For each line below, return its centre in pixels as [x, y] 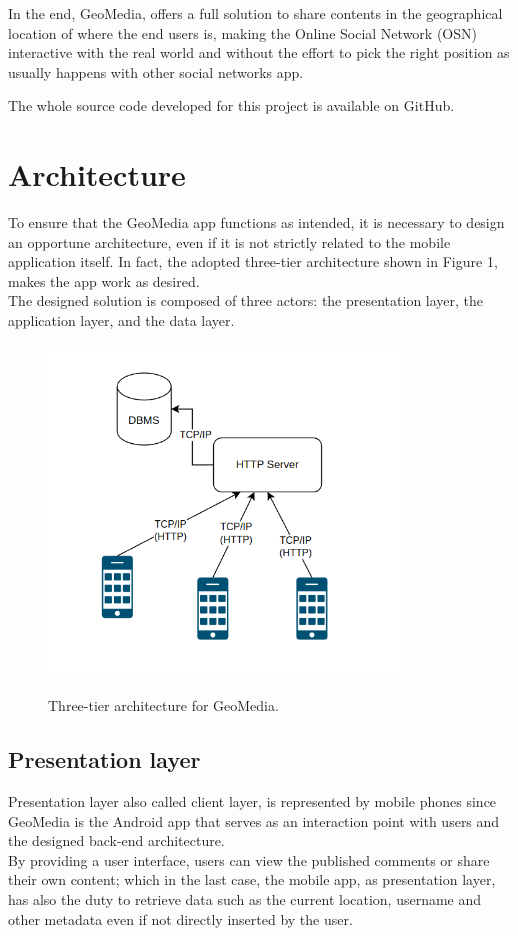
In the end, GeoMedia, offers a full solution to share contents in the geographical [255, 13]
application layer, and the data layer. [121, 320]
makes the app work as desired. [104, 280]
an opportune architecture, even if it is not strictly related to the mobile [229, 241]
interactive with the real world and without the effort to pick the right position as [259, 52]
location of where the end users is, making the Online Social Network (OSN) [242, 32]
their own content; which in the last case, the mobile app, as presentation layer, [252, 879]
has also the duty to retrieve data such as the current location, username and [245, 898]
